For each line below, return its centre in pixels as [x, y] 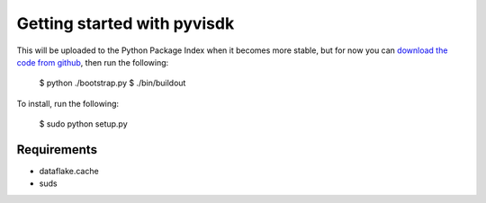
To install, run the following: [68, 103]
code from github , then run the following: [93, 62]
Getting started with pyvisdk [126, 23]
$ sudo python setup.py [83, 124]
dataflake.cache [69, 172]
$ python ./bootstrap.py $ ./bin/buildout [112, 83]
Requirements [57, 150]
